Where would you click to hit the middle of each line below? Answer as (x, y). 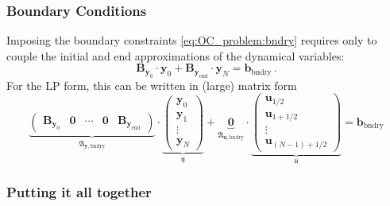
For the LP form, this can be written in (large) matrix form (152, 85)
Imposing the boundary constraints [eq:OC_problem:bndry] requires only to (192, 40)
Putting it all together (79, 191)
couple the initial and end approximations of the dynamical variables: (176, 55)
